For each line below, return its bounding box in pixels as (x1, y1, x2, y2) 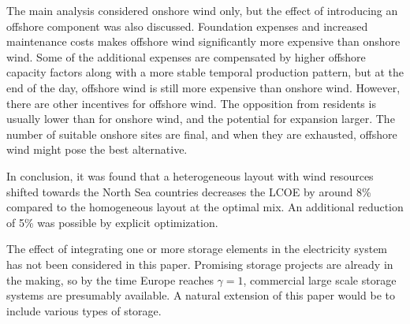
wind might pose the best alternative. (6, 141, 188, 158)
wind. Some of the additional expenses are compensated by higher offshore (6, 48, 366, 65)
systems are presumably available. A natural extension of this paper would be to (6, 287, 395, 304)
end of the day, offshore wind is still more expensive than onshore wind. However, (6, 79, 401, 95)
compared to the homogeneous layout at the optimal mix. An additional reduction (6, 199, 404, 215)
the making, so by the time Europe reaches (6, 271, 214, 288)
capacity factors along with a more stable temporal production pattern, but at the (6, 64, 404, 80)
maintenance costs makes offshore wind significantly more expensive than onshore (6, 33, 401, 50)
